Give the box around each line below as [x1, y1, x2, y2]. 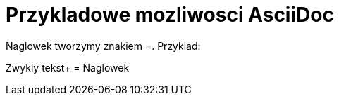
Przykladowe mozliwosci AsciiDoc [6, 3, 334, 27]
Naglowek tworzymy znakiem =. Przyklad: [6, 39, 201, 52]
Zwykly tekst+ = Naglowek [6, 61, 130, 74]
